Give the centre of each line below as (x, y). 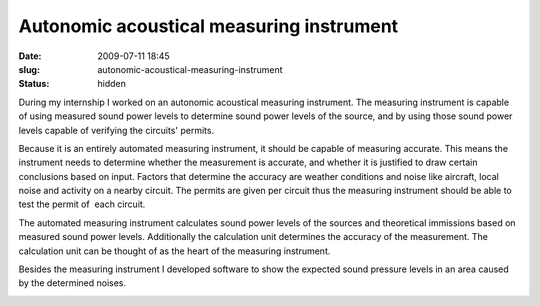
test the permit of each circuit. (82, 204)
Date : (30, 56)
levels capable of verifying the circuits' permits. (116, 130)
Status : (34, 84)
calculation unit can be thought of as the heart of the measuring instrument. (174, 251)
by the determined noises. (72, 283)
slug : (29, 69)
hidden (112, 84)
